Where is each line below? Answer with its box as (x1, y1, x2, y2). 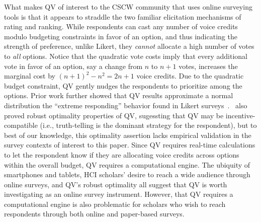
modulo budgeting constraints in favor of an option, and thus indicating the (4, 31, 237, 41)
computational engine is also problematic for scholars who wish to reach (4, 198, 226, 209)
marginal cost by (4, 70, 56, 81)
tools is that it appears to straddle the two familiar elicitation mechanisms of (4, 11, 241, 22)
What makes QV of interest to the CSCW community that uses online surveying (4, 2, 252, 12)
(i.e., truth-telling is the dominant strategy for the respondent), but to (40, 120, 257, 130)
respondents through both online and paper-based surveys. (4, 208, 185, 219)
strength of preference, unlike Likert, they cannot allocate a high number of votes (4, 41, 254, 51)
